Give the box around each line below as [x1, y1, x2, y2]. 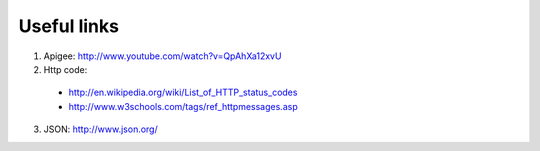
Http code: [43, 63, 88, 75]
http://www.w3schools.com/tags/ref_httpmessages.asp [68, 100, 299, 112]
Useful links [18, 15, 120, 37]
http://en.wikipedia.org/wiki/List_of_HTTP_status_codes [68, 86, 298, 99]
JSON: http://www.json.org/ [43, 123, 159, 135]
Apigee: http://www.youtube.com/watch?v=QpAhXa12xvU [43, 50, 282, 62]
